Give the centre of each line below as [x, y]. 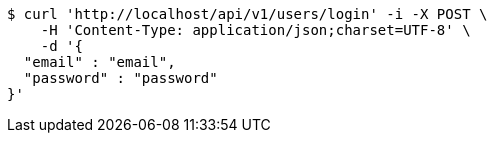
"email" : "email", [99, 62]
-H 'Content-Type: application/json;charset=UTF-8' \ [255, 30]
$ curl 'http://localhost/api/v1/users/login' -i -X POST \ [247, 14]
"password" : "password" [120, 78]
